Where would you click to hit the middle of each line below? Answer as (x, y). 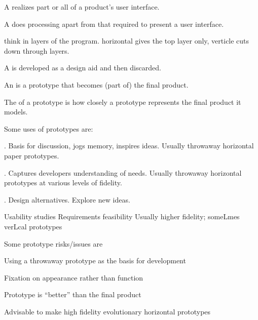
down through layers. (37, 50)
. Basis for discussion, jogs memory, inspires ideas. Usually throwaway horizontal (129, 146)
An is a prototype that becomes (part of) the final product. (96, 84)
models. (16, 112)
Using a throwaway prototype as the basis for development (95, 261)
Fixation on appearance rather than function (74, 277)
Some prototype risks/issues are (53, 243)
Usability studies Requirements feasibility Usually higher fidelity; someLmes (122, 216)
